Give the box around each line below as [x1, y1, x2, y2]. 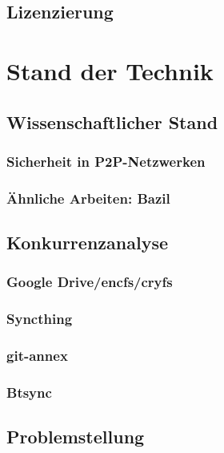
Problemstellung [6, 424, 145, 449]
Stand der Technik [6, 54, 214, 87]
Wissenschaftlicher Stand [6, 109, 218, 134]
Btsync [6, 382, 52, 402]
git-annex [6, 346, 68, 366]
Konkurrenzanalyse [6, 230, 168, 255]
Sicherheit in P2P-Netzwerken [6, 151, 206, 171]
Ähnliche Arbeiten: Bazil [6, 188, 170, 208]
